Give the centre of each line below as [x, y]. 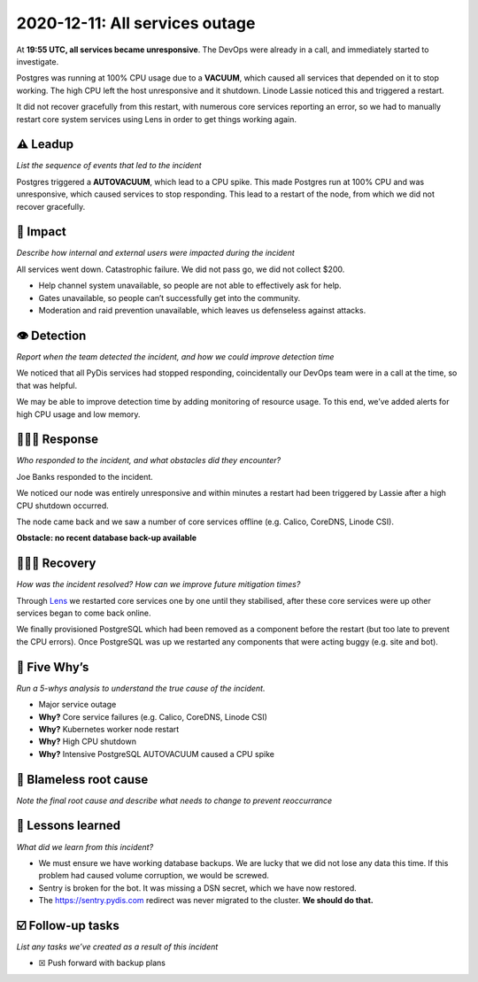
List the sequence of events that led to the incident [109, 166]
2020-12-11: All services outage [136, 23]
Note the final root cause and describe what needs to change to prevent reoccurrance [174, 800]
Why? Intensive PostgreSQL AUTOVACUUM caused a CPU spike [156, 754]
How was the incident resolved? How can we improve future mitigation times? [158, 584]
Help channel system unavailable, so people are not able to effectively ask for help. [190, 286]
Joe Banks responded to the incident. [85, 476]
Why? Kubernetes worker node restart [109, 729]
